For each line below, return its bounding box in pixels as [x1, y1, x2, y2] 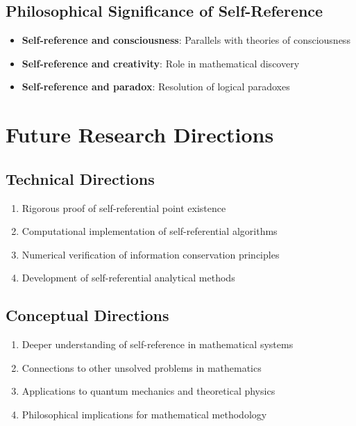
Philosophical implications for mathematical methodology [22, 407, 267, 421]
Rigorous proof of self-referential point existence [22, 200, 226, 215]
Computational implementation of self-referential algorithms [22, 224, 278, 238]
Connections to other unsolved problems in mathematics [22, 360, 262, 375]
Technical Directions [6, 167, 155, 189]
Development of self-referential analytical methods [22, 270, 235, 285]
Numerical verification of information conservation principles [22, 247, 280, 261]
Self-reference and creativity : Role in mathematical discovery [22, 56, 300, 70]
